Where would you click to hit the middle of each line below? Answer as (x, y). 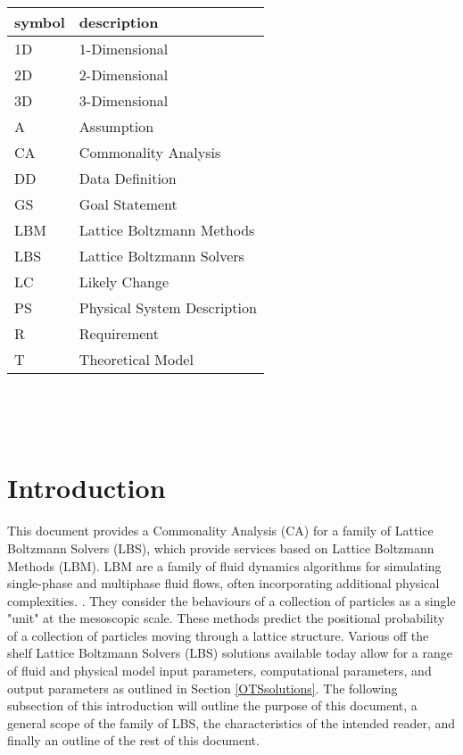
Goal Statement (128, 204)
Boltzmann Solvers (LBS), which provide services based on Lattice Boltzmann (221, 548)
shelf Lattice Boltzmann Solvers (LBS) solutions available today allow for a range (230, 653)
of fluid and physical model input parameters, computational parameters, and (219, 671)
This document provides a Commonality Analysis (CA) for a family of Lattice (220, 531)
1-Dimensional (124, 49)
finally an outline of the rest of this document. (133, 740)
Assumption (116, 126)
